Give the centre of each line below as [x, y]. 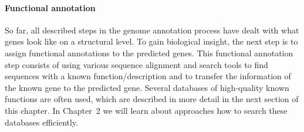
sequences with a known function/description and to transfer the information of [148, 76]
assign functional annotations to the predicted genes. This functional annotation [149, 53]
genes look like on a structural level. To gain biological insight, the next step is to [151, 41]
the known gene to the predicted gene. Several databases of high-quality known [147, 87]
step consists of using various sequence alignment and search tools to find [136, 64]
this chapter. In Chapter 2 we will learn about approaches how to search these [146, 110]
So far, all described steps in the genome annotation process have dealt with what [152, 30]
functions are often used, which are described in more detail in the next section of [152, 99]
